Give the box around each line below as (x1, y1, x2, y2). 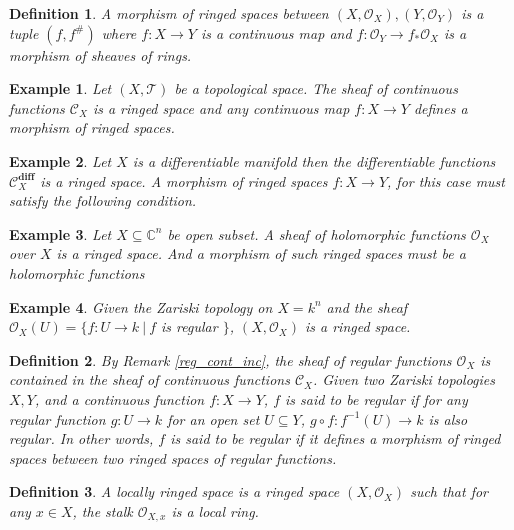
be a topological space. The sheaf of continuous (174, 78, 458, 99)
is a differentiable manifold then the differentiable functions (132, 150, 496, 171)
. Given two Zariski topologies (312, 369, 496, 390)
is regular (161, 316, 218, 337)
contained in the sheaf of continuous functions (9, 369, 290, 390)
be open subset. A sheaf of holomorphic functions (167, 223, 466, 244)
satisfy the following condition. (9, 190, 197, 211)
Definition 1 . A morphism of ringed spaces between (9, 3, 329, 23)
